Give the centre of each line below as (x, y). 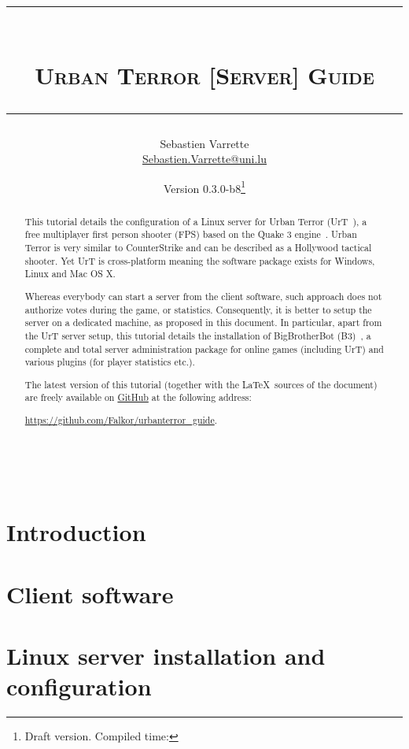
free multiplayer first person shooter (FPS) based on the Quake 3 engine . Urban (191, 234)
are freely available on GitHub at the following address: (138, 397)
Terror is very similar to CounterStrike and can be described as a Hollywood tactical (198, 248)
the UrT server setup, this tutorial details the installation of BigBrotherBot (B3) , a (198, 335)
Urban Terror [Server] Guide (204, 75)
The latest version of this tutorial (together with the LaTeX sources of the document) (201, 384)
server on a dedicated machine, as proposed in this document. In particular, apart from (203, 323)
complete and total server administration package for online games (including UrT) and (204, 349)
